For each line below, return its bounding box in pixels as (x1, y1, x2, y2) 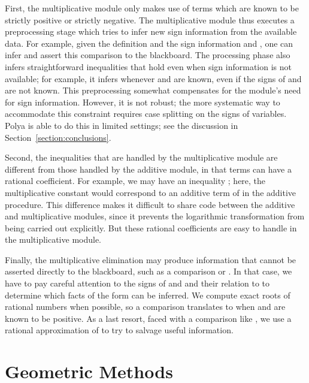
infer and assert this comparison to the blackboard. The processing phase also (5, 49, 290, 61)
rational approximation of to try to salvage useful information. (5, 324, 234, 336)
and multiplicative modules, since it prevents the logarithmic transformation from (5, 210, 305, 222)
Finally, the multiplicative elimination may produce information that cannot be (5, 253, 296, 266)
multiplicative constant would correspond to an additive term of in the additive (5, 186, 296, 198)
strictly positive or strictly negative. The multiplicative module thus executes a (5, 13, 295, 26)
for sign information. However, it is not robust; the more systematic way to (5, 95, 280, 108)
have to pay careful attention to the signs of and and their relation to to (5, 277, 270, 289)
